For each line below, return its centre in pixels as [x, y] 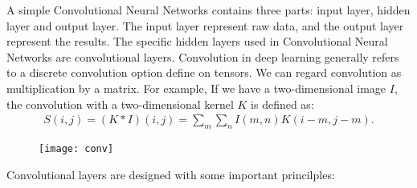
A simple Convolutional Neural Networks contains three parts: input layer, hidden [208, 10]
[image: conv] [76, 148]
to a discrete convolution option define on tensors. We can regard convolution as [204, 72]
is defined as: [282, 104]
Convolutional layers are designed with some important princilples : [171, 174]
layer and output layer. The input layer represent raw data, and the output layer [205, 25]
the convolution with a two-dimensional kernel [120, 104]
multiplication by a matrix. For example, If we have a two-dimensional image [196, 88]
